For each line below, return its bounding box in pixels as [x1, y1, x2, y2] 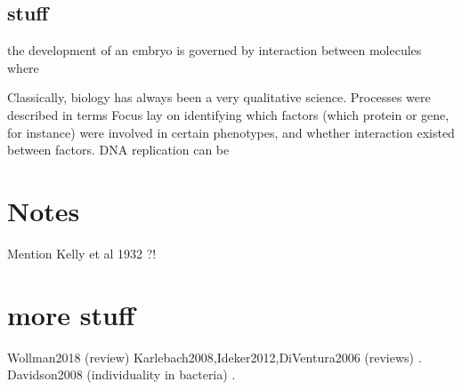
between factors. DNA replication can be [7, 140, 230, 159]
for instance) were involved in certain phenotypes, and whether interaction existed [7, 123, 455, 141]
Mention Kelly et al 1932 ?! [7, 243, 157, 262]
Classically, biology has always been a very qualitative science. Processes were [7, 88, 431, 107]
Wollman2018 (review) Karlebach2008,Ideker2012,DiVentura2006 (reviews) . [7, 347, 422, 366]
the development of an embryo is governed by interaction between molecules [7, 41, 422, 60]
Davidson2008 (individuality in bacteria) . [7, 365, 236, 384]
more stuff [7, 296, 135, 332]
